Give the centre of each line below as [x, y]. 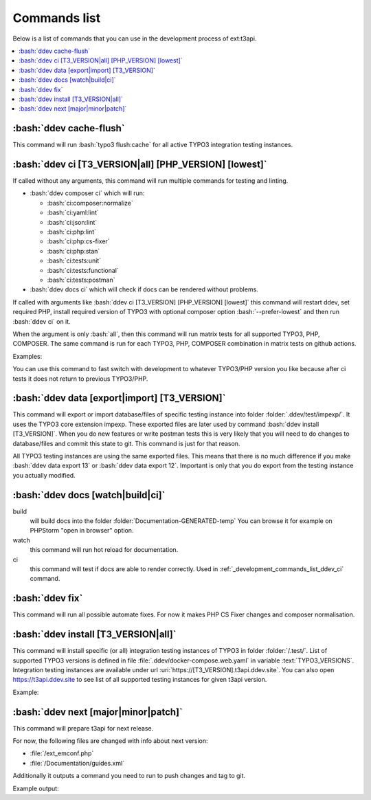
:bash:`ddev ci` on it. [42, 321]
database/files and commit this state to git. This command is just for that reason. [126, 443]
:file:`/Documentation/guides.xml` [77, 763]
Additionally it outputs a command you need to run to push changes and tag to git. [129, 776]
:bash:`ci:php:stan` [74, 251]
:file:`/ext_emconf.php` [62, 753]
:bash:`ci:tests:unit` [74, 260]
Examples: [27, 356]
